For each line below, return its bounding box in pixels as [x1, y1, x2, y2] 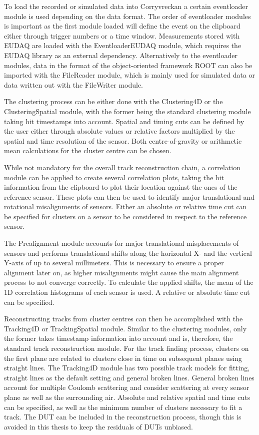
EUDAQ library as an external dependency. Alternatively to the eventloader [4, 50, 237, 60]
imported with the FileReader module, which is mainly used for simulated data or [4, 70, 255, 80]
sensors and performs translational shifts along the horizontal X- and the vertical [4, 247, 252, 258]
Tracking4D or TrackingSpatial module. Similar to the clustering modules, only [4, 323, 247, 333]
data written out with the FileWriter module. [4, 79, 143, 90]
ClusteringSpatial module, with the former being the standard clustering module [4, 106, 251, 116]
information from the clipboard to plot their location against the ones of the [4, 182, 237, 192]
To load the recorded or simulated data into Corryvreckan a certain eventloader [4, 1, 248, 11]
